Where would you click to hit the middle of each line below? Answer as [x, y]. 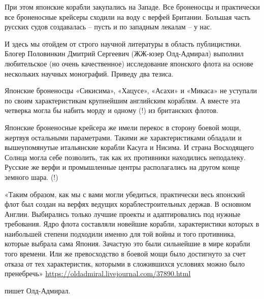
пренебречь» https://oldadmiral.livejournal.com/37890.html [98, 273]
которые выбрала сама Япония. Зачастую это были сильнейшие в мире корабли [127, 244]
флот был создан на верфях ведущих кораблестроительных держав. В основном [128, 204]
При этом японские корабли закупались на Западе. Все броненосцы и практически [132, 7]
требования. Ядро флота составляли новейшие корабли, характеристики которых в [132, 224]
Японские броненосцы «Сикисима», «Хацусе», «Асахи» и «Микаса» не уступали [131, 90]
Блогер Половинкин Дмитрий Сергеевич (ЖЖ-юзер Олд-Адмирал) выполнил [124, 53]
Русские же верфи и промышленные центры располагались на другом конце [122, 167]
